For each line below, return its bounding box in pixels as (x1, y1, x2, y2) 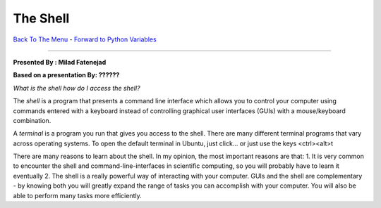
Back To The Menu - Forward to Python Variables (13, 35, 157, 44)
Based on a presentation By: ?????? (13, 71, 120, 79)
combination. (13, 116, 52, 124)
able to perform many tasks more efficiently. (13, 191, 142, 200)
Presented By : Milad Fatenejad (13, 58, 107, 66)
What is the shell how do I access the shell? (13, 84, 140, 92)
